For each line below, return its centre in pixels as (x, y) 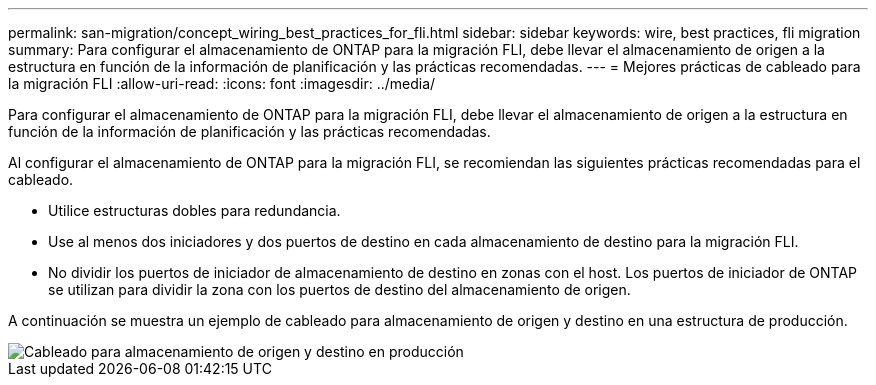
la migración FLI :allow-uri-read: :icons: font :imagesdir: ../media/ (222, 83)
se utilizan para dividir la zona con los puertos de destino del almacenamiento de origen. (339, 289)
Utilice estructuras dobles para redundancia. (194, 210)
